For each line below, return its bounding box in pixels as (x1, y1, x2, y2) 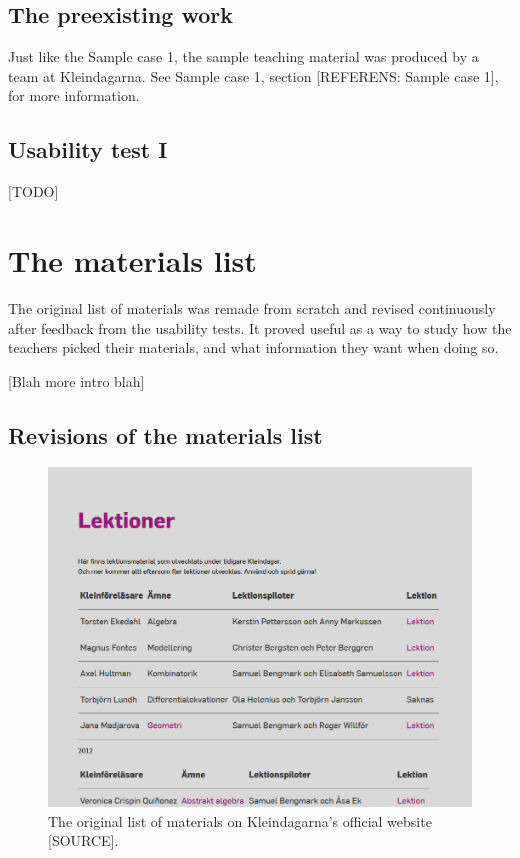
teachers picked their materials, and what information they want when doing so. (8, 337, 499, 358)
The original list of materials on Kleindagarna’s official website (48, 810, 432, 831)
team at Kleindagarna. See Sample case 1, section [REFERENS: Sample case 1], (8, 65, 499, 86)
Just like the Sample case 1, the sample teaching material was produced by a (8, 46, 479, 67)
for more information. (8, 85, 140, 106)
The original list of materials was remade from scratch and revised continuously (8, 297, 496, 318)
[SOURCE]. (48, 830, 119, 851)
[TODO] (8, 181, 59, 202)
